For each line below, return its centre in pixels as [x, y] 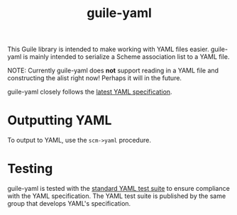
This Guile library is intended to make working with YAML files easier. [108, 49]
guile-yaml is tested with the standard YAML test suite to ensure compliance [119, 189]
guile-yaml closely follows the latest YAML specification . [90, 92]
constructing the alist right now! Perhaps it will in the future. [95, 78]
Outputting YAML [60, 120]
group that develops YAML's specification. [69, 204]
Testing [30, 169]
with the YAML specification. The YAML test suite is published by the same [117, 196]
